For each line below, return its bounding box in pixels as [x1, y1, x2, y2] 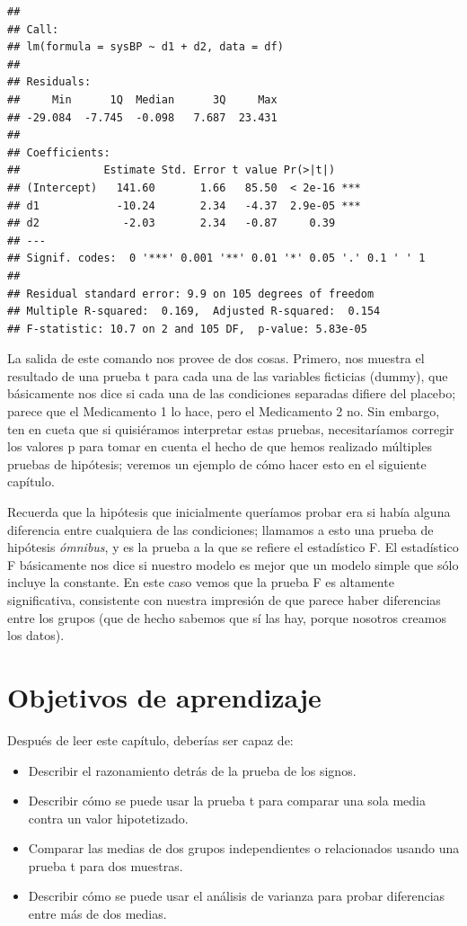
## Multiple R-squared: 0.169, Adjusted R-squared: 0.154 [7, 305, 381, 318]
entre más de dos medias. [28, 904, 167, 923]
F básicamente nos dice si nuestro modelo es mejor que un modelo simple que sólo [7, 555, 459, 574]
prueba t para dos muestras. [28, 856, 183, 875]
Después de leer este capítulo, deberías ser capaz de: [7, 730, 294, 749]
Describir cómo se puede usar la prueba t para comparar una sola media [28, 791, 426, 810]
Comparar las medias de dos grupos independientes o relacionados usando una [28, 839, 460, 858]
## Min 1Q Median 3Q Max [7, 93, 278, 106]
